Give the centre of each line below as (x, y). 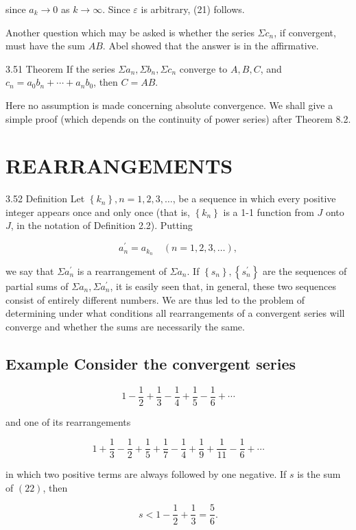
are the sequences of (305, 271)
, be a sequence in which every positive (254, 198)
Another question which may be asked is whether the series (130, 32)
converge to (203, 68)
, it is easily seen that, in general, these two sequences (223, 286)
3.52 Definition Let (45, 198)
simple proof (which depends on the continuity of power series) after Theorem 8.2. (178, 118)
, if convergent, (305, 32)
